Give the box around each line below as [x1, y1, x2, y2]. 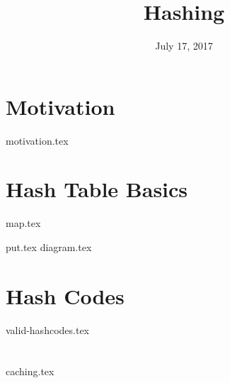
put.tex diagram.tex [6, 239, 92, 254]
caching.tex [6, 364, 54, 379]
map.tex [6, 216, 41, 231]
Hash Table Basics [6, 174, 188, 204]
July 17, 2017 [155, 38, 213, 53]
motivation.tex [6, 133, 69, 148]
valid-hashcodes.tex [6, 322, 89, 337]
